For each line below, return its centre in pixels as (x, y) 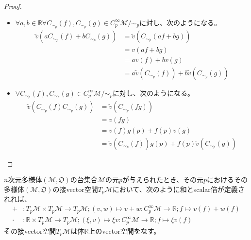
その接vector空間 (30, 231)
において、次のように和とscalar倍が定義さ (178, 189)
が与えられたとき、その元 (163, 180)
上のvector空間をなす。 (125, 231)
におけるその (227, 180)
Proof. (13, 6)
